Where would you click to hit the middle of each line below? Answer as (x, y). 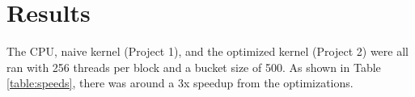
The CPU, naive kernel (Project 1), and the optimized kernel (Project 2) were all (207, 51)
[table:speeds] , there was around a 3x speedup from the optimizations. (180, 83)
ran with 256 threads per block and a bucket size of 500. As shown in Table (194, 67)
